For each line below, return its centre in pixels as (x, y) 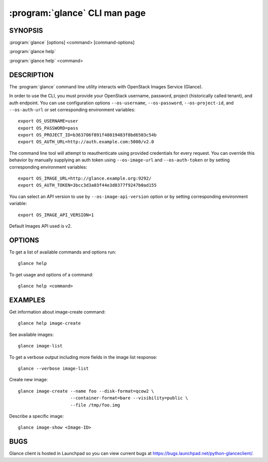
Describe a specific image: (36, 416)
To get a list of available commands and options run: (63, 252)
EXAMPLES (27, 300)
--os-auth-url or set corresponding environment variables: (72, 110)
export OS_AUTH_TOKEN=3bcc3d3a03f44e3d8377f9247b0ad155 (87, 185)
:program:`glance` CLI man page (77, 13)
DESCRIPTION (32, 75)
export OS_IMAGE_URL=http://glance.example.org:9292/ (85, 178)
